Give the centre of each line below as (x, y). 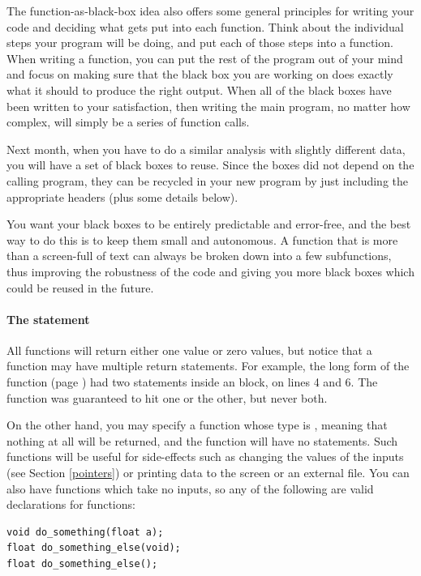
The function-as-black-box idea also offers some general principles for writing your (210, 11)
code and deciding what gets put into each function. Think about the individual (205, 26)
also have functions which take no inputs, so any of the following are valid (190, 488)
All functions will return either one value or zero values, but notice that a (189, 350)
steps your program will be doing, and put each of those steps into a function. (200, 43)
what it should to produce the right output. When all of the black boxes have (199, 90)
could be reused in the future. (80, 287)
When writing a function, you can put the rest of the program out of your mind (205, 58)
